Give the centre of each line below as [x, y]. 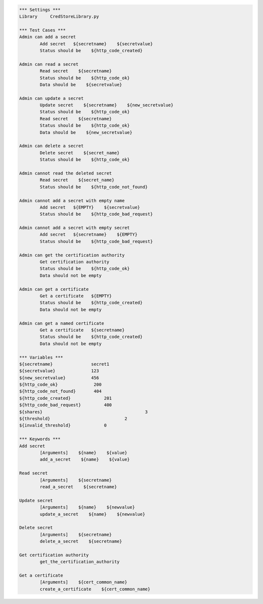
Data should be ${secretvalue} [81, 85]
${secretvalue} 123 [59, 371]
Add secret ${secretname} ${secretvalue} [96, 44]
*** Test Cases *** [42, 30]
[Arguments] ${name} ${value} [84, 453]
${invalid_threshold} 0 [63, 425]
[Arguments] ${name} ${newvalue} [87, 507]
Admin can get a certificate [54, 289]
